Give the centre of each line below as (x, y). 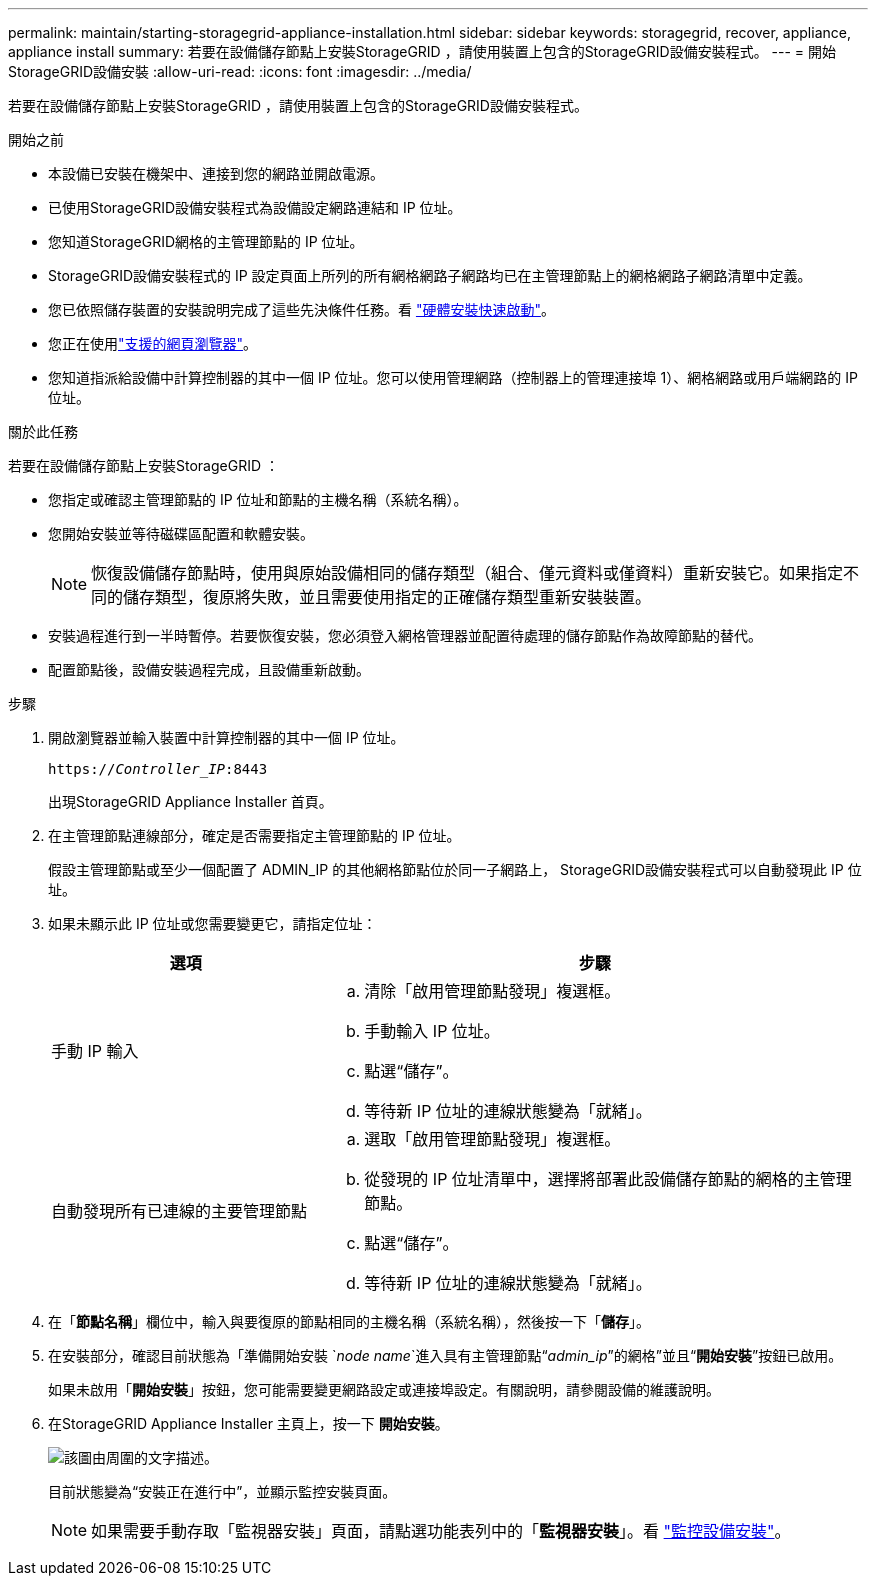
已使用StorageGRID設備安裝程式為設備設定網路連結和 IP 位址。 (255, 207)
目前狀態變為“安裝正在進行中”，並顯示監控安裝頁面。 (222, 1491)
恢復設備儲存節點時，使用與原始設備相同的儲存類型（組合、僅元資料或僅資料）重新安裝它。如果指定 (467, 573)
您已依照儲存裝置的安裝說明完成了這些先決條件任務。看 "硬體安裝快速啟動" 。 (301, 309)
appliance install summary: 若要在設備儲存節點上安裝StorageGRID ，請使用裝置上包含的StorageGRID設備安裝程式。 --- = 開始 (422, 51)
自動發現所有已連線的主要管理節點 (179, 1211)
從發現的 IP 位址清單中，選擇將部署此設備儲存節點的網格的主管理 (608, 1179)
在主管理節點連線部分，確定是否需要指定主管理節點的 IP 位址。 (254, 835)
